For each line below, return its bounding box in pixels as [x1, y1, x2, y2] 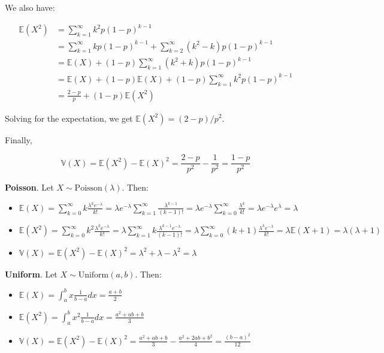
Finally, [5, 133, 32, 146]
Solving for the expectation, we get [5, 111, 133, 124]
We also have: [5, 1, 55, 13]
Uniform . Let [5, 267, 58, 280]
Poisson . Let [5, 181, 54, 194]
